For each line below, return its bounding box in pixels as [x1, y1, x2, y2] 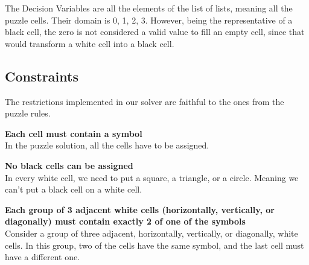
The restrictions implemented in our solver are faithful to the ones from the [5, 95, 284, 107]
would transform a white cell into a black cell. [5, 37, 174, 49]
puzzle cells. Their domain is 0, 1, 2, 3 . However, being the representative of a [5, 13, 293, 26]
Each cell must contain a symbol [5, 127, 142, 139]
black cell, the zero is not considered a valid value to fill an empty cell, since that [5, 25, 305, 38]
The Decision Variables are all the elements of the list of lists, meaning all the [5, 2, 293, 14]
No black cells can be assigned [5, 159, 133, 171]
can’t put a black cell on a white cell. [5, 183, 142, 196]
